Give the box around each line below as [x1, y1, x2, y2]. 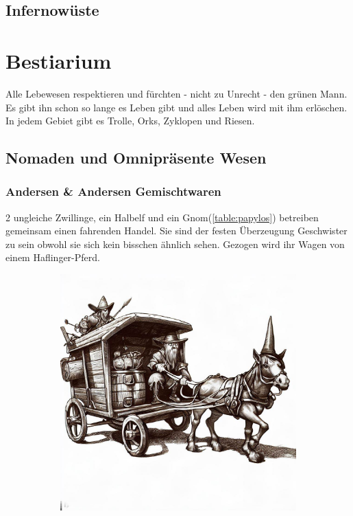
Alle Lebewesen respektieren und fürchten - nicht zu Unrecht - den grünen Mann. [5, 86, 348, 100]
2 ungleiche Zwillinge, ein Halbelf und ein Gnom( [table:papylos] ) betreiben [5, 210, 319, 224]
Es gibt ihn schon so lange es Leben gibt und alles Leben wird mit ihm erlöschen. [5, 100, 348, 114]
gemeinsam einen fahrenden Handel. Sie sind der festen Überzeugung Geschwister [5, 223, 348, 238]
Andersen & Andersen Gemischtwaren [5, 183, 221, 200]
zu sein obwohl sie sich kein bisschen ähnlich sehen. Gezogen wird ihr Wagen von [5, 236, 345, 251]
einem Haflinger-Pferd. [5, 250, 100, 265]
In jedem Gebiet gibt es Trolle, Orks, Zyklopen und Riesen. [5, 113, 255, 128]
